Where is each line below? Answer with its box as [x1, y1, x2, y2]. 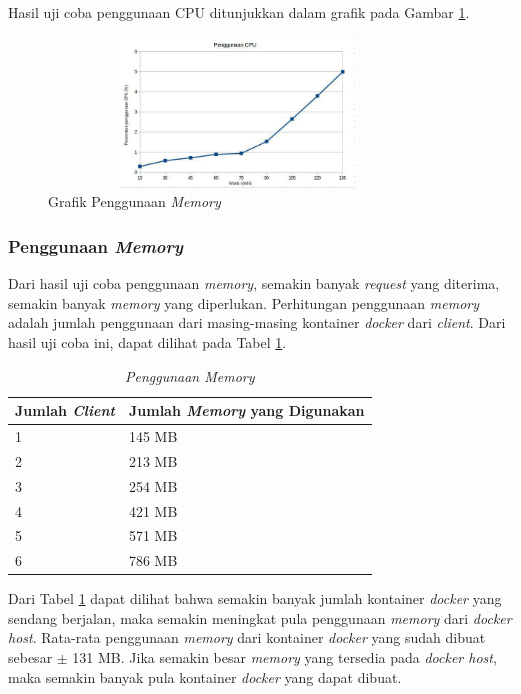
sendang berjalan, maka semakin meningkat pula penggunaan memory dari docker [8, 607, 512, 628]
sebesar [8, 647, 53, 668]
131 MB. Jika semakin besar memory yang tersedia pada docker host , [72, 647, 497, 668]
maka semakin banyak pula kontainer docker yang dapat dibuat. [8, 666, 402, 687]
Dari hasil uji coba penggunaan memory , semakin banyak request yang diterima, [8, 273, 500, 294]
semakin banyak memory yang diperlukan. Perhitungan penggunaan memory [8, 292, 480, 313]
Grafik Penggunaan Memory [48, 191, 221, 212]
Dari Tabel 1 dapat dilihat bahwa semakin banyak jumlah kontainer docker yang [8, 588, 502, 609]
